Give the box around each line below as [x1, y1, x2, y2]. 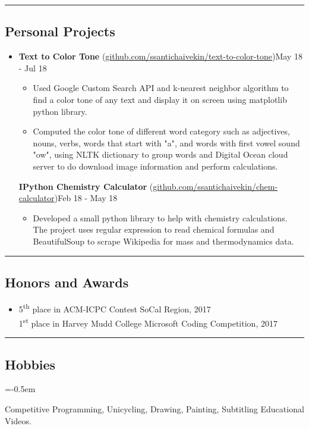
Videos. [5, 414, 31, 427]
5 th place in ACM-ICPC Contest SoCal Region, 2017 [18, 301, 211, 315]
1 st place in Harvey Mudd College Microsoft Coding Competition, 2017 [18, 315, 278, 329]
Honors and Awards [5, 273, 129, 291]
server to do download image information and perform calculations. [33, 159, 278, 172]
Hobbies [5, 355, 56, 373]
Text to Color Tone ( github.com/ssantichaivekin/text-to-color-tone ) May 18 [18, 50, 302, 62]
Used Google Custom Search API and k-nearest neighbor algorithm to [33, 82, 289, 94]
